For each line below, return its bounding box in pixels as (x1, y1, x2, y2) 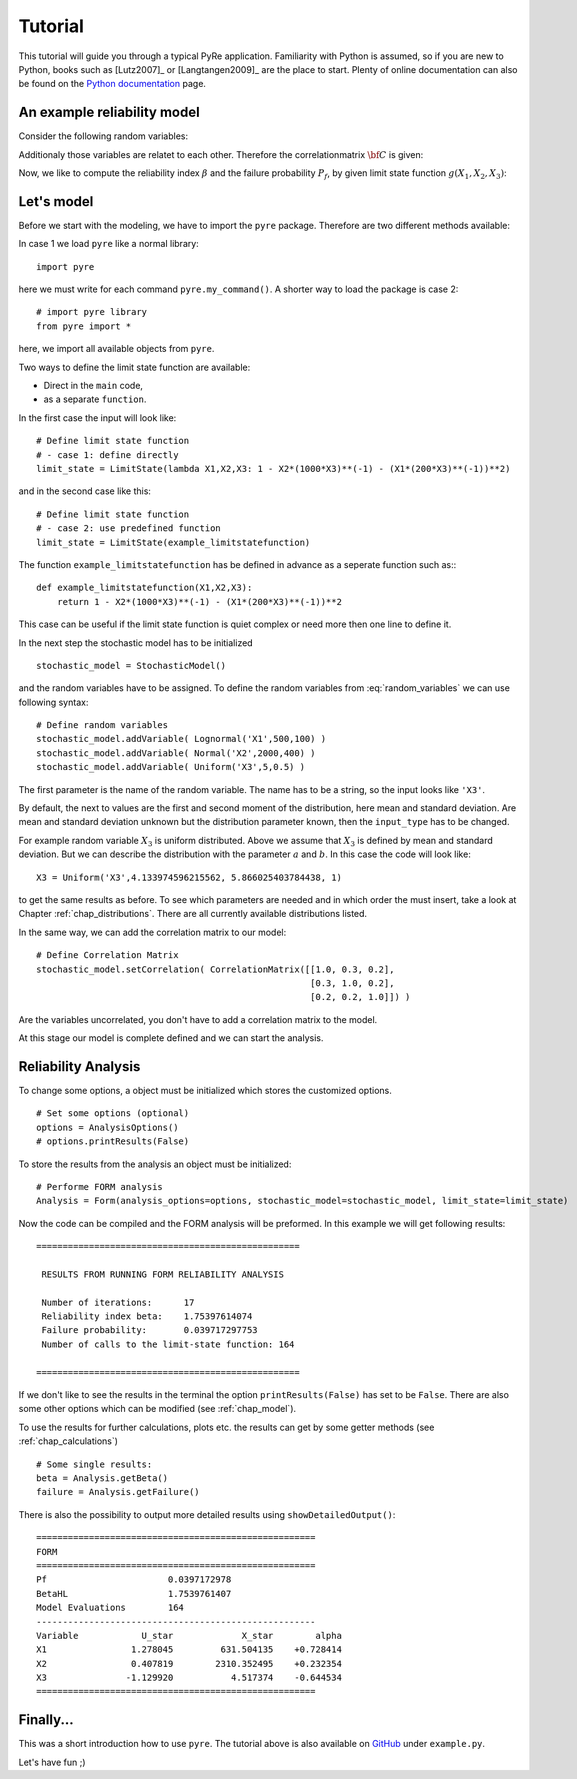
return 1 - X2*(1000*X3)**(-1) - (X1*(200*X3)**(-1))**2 (56, 596, 342, 607)
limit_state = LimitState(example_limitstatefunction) (36, 536, 311, 548)
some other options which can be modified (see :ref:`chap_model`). (18, 1403, 297, 1415)
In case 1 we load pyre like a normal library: (18, 238, 199, 250)
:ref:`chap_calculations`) (18, 1435, 119, 1447)
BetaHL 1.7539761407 (36, 1588, 232, 1599)
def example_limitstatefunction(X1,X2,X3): (36, 582, 253, 594)
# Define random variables (36, 720, 169, 731)
